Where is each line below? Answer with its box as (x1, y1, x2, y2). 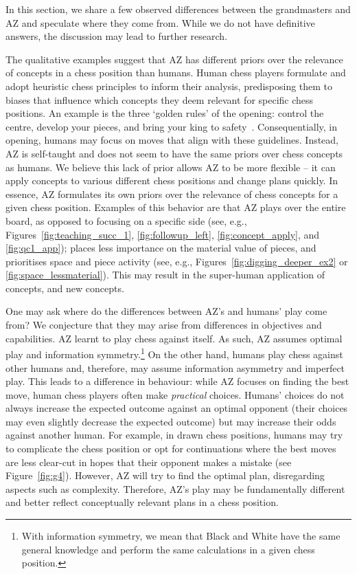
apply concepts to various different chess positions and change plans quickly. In (5, 173, 338, 188)
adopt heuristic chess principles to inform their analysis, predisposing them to (5, 78, 333, 93)
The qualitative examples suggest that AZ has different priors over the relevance (5, 52, 343, 66)
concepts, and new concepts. (5, 280, 124, 295)
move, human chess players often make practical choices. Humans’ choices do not (5, 387, 345, 401)
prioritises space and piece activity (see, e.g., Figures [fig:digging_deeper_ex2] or (5, 254, 348, 268)
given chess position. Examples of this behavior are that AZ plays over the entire (5, 200, 346, 214)
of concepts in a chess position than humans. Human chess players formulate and (5, 65, 346, 80)
